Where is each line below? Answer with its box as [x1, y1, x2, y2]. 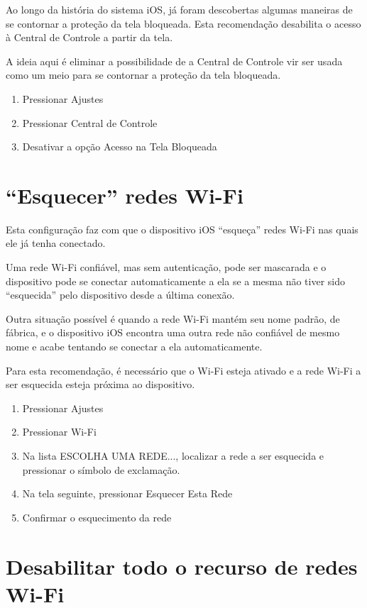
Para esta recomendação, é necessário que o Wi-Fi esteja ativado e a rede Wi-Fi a [6, 363, 361, 377]
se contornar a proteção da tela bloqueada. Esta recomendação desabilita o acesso [6, 16, 361, 31]
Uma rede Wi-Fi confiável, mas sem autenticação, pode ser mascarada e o [6, 260, 327, 275]
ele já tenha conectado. [6, 236, 106, 250]
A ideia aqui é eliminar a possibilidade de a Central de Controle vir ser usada [6, 53, 343, 68]
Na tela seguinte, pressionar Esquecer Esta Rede [22, 486, 233, 501]
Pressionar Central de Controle [22, 115, 158, 130]
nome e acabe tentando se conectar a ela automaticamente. [6, 339, 263, 354]
